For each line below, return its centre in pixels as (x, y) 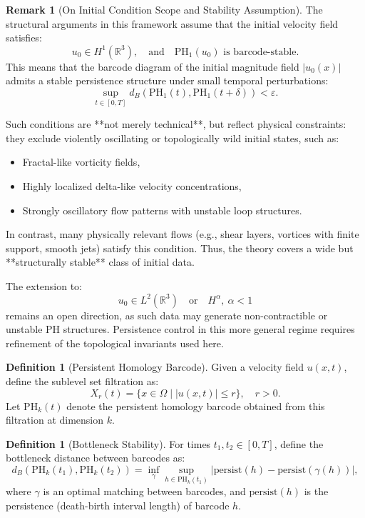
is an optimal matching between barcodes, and (144, 491)
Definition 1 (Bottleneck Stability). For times (108, 443)
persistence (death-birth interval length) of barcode (118, 505)
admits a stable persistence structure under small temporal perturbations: (167, 80)
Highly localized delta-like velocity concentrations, (132, 185)
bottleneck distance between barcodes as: (96, 458)
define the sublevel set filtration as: (82, 380)
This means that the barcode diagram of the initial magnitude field (153, 66)
